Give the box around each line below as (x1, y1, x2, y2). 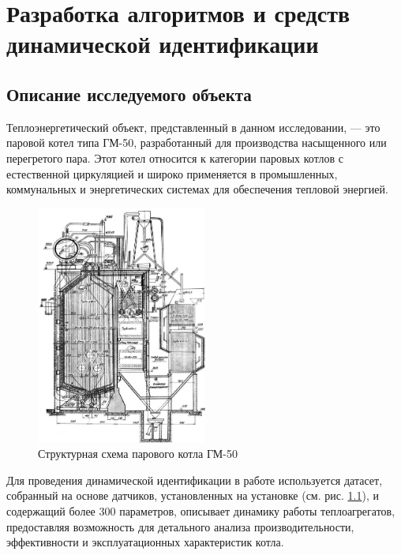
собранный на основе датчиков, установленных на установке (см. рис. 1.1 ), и (6, 487, 379, 504)
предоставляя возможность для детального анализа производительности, (6, 518, 354, 534)
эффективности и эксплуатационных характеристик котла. (6, 534, 284, 550)
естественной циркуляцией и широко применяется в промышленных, (6, 165, 338, 182)
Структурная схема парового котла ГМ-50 (38, 445, 238, 462)
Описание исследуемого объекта (6, 81, 252, 106)
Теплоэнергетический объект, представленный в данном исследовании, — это (6, 118, 380, 135)
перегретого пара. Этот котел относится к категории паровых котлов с (6, 149, 343, 166)
